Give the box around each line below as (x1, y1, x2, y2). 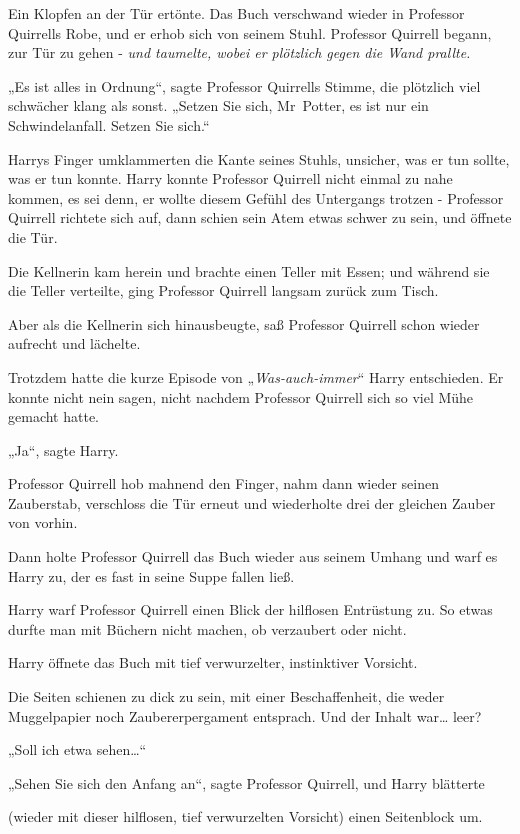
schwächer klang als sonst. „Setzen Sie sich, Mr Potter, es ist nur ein (8, 95, 429, 116)
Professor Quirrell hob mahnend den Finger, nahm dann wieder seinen (8, 473, 440, 494)
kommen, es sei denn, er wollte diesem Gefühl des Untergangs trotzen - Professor (8, 187, 504, 208)
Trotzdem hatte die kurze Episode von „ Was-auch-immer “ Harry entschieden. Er (8, 366, 504, 387)
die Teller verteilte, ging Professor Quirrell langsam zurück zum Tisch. (8, 280, 439, 301)
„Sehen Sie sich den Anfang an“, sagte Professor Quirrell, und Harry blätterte (8, 772, 485, 793)
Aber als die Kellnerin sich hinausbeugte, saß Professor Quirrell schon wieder (8, 313, 480, 334)
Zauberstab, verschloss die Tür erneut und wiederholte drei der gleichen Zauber (8, 492, 496, 513)
